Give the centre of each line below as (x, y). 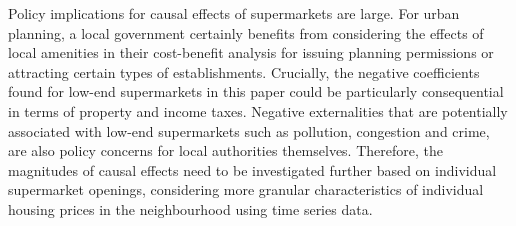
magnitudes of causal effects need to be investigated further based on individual (252, 169)
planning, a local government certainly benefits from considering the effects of (246, 32)
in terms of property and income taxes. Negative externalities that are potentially (258, 110)
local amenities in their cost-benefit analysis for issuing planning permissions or (251, 52)
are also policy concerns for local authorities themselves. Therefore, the (225, 150)
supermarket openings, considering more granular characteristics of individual (246, 189)
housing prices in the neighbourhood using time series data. (190, 208)
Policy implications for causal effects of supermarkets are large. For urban (234, 13)
